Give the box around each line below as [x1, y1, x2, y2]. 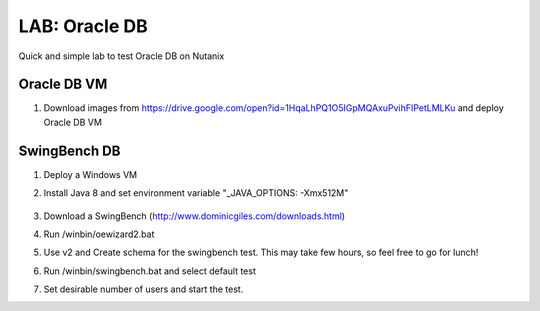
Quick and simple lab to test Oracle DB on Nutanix [18, 50, 225, 62]
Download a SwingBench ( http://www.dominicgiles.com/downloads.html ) [43, 210, 345, 222]
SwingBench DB [18, 142, 121, 159]
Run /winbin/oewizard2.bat [43, 228, 155, 240]
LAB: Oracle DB [18, 15, 149, 37]
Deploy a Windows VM [43, 168, 138, 180]
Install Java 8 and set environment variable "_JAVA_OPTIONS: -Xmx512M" [43, 187, 349, 199]
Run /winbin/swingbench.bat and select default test [43, 265, 257, 277]
